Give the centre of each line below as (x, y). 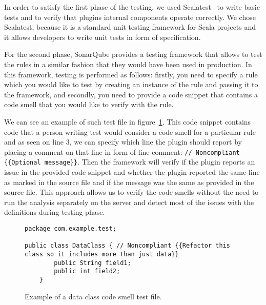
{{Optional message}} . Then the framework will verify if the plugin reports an (130, 162)
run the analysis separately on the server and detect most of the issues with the (129, 202)
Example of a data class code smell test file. (93, 296)
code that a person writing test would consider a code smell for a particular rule (130, 131)
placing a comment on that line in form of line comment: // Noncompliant (122, 151)
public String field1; (93, 263)
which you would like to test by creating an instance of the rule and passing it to (131, 84)
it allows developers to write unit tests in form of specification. (103, 37)
